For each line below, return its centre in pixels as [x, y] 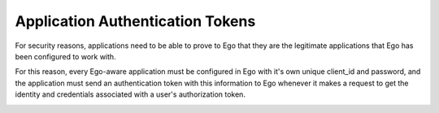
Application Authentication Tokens [135, 21]
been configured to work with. [66, 56]
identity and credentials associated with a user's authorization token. [130, 94]
